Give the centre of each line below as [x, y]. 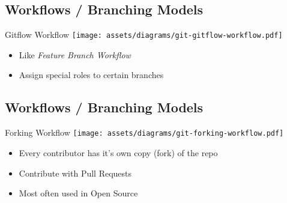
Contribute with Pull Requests [75, 173]
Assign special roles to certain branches [91, 75]
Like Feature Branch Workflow [75, 54]
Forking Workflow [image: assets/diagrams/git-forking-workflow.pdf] [144, 132]
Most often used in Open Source [78, 193]
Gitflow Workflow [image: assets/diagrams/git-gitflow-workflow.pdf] [144, 35]
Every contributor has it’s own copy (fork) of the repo [118, 152]
